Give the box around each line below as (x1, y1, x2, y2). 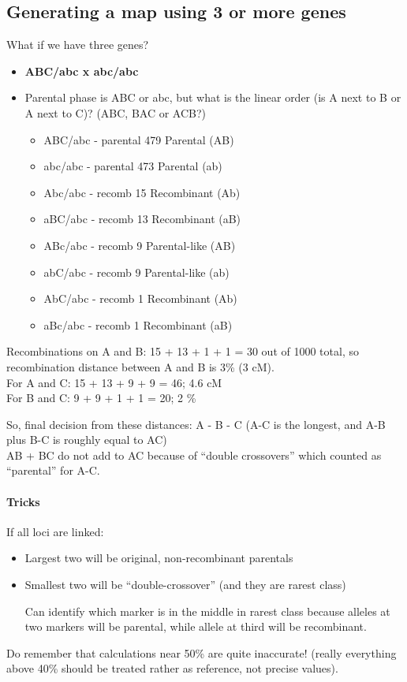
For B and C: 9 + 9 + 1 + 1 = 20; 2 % (6, 389, 196, 406)
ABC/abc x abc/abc (24, 62, 139, 79)
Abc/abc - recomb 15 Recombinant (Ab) (43, 184, 241, 200)
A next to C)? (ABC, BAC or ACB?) (24, 104, 207, 121)
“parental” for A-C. (6, 462, 100, 479)
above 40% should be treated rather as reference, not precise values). (6, 660, 338, 676)
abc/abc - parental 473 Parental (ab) (43, 158, 222, 174)
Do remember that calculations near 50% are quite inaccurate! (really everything (6, 644, 397, 661)
